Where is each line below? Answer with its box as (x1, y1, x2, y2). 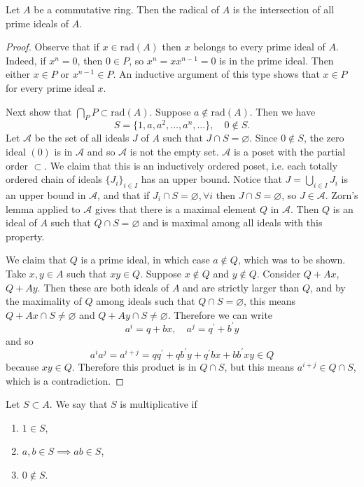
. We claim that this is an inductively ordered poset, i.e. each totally (44, 158, 338, 172)
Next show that (6, 104, 72, 118)
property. (6, 228, 45, 243)
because (6, 359, 39, 373)
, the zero (303, 130, 344, 145)
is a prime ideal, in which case (80, 252, 210, 267)
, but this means (224, 359, 295, 373)
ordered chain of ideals (6, 172, 102, 186)
